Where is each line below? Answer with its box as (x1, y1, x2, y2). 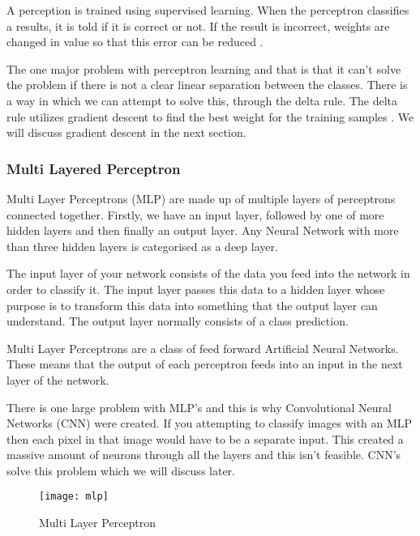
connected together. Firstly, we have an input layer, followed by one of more (6, 206, 384, 223)
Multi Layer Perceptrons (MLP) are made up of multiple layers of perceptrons (6, 189, 396, 206)
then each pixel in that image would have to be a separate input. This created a (6, 430, 404, 447)
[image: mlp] (39, 491, 109, 503)
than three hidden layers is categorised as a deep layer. (6, 237, 278, 254)
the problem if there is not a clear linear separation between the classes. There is (6, 76, 408, 93)
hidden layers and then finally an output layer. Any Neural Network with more (6, 222, 399, 239)
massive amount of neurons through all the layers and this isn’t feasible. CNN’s (6, 446, 401, 463)
